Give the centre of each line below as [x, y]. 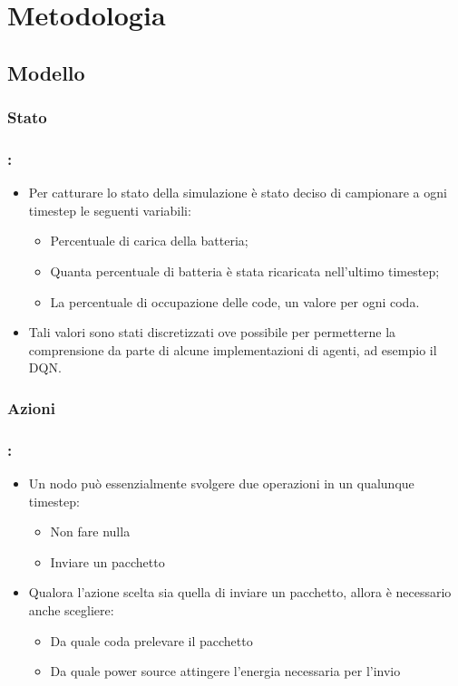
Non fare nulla [90, 531]
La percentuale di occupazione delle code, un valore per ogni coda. [235, 301]
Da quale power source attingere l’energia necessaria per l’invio [225, 671]
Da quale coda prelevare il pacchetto [151, 640]
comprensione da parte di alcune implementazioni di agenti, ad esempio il [233, 349]
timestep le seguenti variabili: [110, 210]
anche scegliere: [71, 610]
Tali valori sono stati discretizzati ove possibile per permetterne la [212, 332]
